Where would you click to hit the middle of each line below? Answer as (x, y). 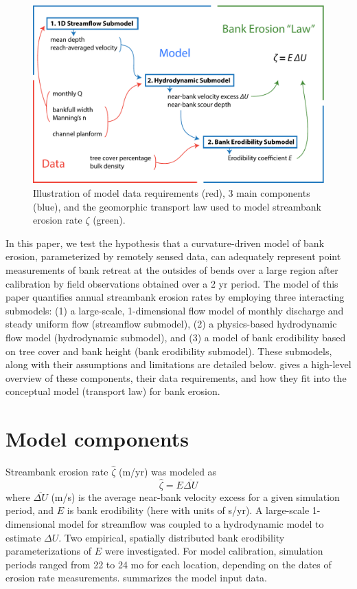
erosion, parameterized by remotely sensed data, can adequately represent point (173, 256)
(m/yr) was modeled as (168, 471)
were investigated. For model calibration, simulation (214, 551)
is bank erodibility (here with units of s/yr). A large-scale (188, 510)
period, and (30, 510)
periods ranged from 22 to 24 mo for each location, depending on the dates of (169, 564)
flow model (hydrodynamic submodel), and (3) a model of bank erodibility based (176, 337)
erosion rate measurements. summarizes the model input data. (136, 578)
